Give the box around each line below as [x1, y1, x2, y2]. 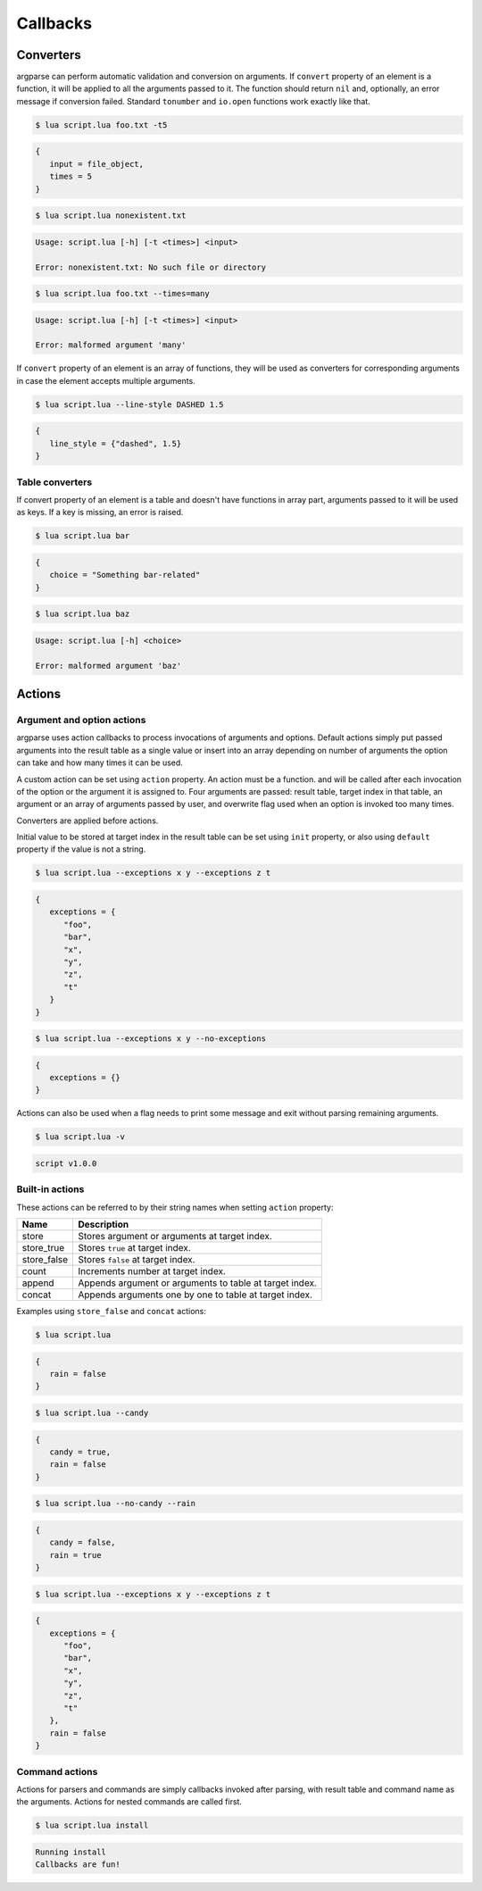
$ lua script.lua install [35, 1820, 149, 1830]
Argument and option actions [16, 713, 146, 726]
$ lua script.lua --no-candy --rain [35, 1498, 196, 1509]
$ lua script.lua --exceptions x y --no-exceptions [35, 1034, 267, 1044]
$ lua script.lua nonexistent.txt [35, 211, 187, 221]
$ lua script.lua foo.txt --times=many [35, 288, 210, 299]
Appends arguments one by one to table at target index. [78, 1288, 312, 1301]
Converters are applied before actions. [16, 815, 159, 826]
